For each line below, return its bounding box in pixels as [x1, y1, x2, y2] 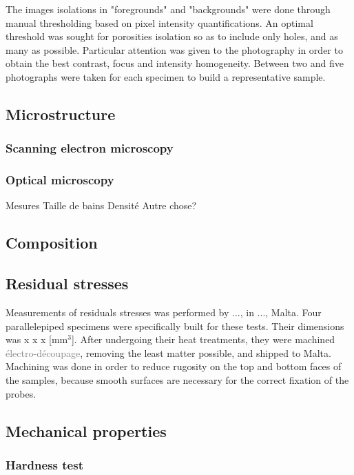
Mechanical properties [6, 420, 167, 441]
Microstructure [6, 103, 116, 124]
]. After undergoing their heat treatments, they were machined [71, 332, 335, 347]
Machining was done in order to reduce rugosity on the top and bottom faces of [6, 359, 342, 374]
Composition [6, 232, 98, 253]
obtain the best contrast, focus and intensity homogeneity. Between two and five [6, 56, 344, 70]
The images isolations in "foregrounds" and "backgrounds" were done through [6, 2, 331, 16]
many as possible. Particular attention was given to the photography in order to [6, 42, 343, 57]
